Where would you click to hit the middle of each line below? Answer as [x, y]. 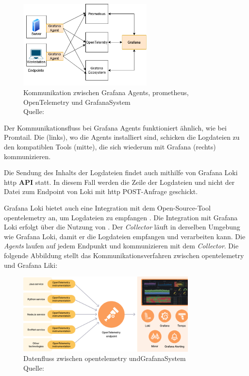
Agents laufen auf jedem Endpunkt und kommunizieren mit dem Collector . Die [121, 246]
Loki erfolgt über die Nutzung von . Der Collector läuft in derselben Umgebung [122, 227]
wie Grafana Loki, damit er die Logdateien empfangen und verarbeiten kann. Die [125, 236]
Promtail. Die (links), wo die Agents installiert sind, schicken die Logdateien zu [122, 137]
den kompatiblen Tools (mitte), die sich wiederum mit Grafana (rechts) [110, 146]
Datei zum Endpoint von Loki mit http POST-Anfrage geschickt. [101, 191]
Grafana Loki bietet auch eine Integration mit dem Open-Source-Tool [107, 207]
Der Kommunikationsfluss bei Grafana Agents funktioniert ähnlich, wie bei [115, 127]
